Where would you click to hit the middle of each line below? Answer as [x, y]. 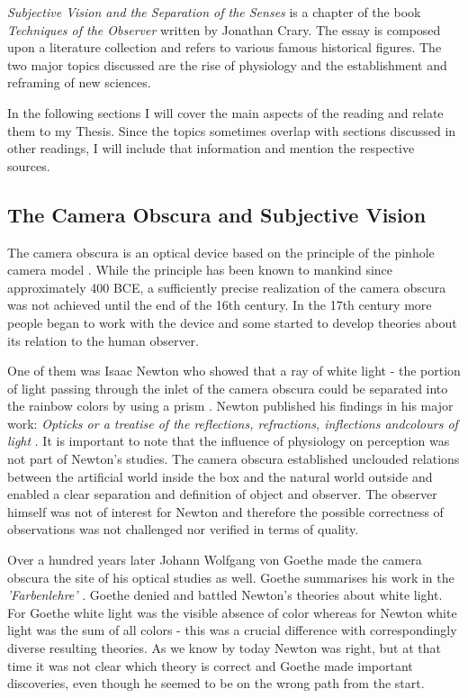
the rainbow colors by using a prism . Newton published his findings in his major [230, 406]
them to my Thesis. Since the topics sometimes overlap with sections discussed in [232, 130]
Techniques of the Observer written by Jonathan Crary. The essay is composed [224, 29]
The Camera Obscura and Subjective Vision [217, 214]
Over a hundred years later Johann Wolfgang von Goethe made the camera [215, 560]
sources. [29, 165]
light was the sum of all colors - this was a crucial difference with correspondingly [232, 630]
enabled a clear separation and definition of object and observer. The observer [222, 494]
